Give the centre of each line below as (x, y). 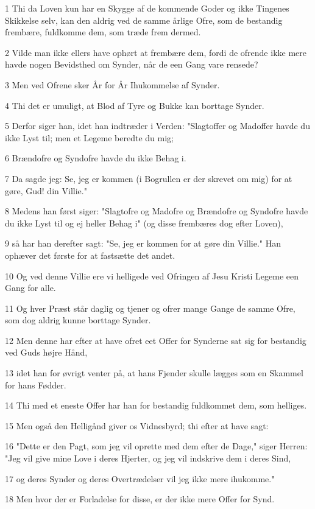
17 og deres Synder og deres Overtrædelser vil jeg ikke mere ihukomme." (140, 478)
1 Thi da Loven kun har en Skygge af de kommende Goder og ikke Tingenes (147, 8)
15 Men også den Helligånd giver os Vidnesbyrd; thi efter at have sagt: (137, 425)
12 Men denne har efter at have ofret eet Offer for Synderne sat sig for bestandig (156, 340)
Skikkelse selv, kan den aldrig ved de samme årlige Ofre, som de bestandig (144, 20)
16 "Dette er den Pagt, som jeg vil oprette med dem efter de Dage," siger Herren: (156, 446)
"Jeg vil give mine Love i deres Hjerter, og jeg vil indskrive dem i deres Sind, (148, 458)
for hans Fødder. (36, 384)
